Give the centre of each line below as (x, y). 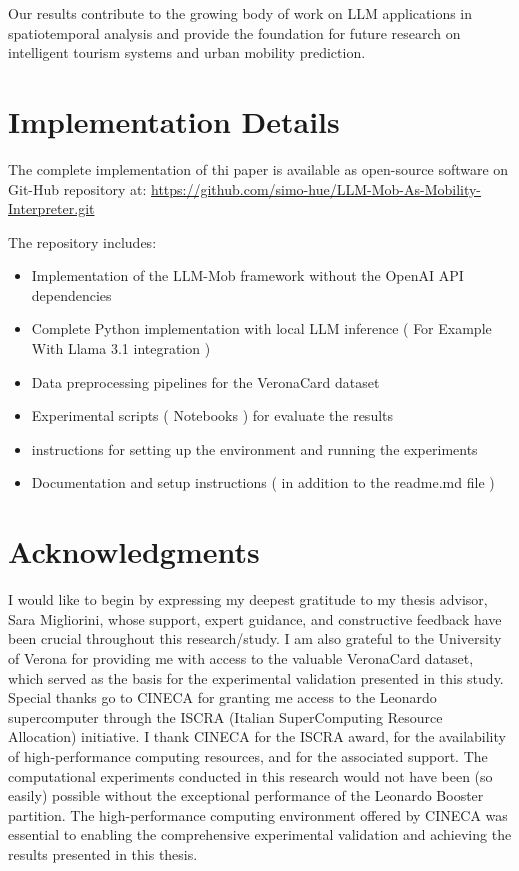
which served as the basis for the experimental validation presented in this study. (256, 677)
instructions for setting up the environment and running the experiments (254, 448)
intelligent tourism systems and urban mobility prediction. (187, 52)
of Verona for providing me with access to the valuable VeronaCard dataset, (241, 657)
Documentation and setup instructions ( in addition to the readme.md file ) (263, 482)
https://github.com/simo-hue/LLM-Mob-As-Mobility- (316, 188)
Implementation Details (174, 120)
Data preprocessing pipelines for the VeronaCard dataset (205, 381)
